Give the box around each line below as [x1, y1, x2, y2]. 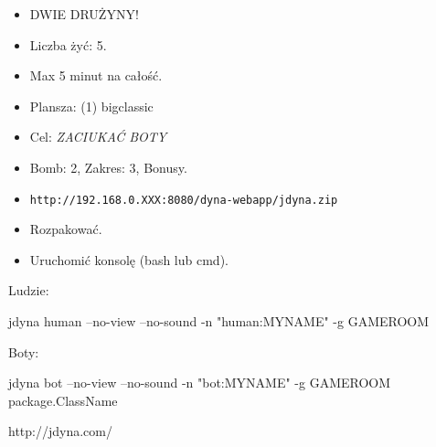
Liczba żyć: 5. [29, 35, 107, 54]
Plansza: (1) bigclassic [29, 96, 154, 115]
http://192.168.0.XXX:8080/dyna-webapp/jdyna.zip [29, 193, 338, 207]
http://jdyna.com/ [8, 421, 112, 441]
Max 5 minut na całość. [29, 66, 163, 85]
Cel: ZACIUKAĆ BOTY [29, 127, 167, 146]
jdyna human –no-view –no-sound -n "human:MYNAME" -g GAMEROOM [8, 312, 430, 330]
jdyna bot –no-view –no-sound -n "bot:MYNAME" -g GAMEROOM [8, 373, 391, 392]
